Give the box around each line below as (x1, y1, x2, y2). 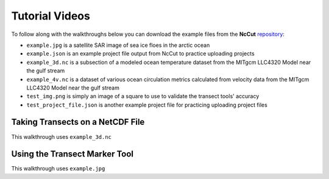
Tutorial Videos (11, 9, 91, 23)
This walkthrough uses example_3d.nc (11, 133, 112, 140)
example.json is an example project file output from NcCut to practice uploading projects (26, 50, 255, 57)
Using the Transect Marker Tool (11, 149, 134, 160)
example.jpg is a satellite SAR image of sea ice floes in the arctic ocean (26, 41, 210, 49)
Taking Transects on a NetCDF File (11, 117, 145, 127)
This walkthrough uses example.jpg (11, 165, 105, 172)
